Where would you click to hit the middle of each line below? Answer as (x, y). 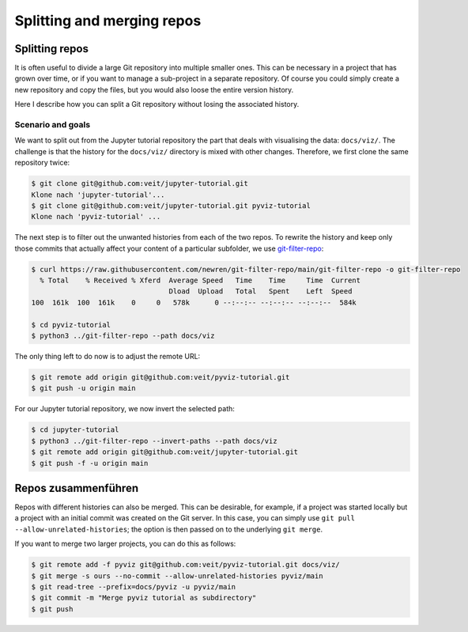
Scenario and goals (53, 125)
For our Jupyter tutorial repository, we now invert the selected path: (125, 409)
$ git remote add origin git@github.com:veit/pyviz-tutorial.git (160, 377)
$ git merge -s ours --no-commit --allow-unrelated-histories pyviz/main (177, 576)
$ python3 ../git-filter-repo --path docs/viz (123, 336)
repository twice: (42, 163)
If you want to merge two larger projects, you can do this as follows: (125, 544)
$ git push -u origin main (83, 388)
